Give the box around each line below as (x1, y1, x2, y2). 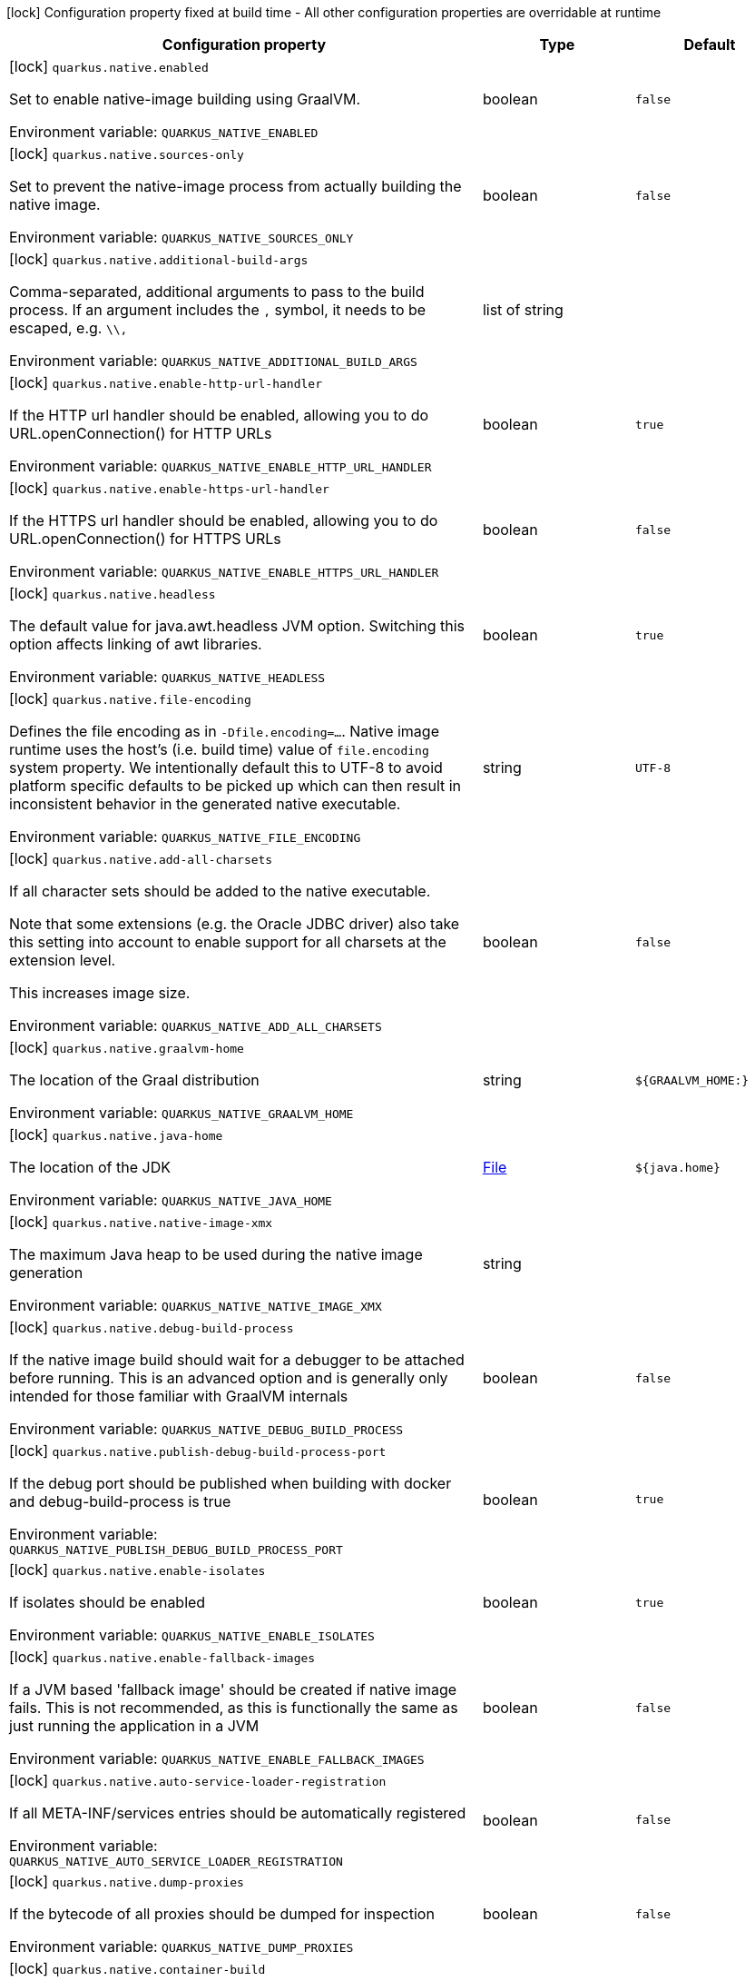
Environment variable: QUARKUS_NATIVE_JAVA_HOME (9, 1191, 332, 1209)
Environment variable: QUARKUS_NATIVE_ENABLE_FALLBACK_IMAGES (9, 1749, 425, 1768)
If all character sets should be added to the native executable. (9, 882, 431, 900)
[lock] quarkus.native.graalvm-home (9, 1038, 244, 1056)
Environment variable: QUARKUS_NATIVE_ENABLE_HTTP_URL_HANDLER (9, 457, 432, 475)
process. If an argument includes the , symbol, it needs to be (9, 301, 427, 319)
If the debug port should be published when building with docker (9, 1474, 452, 1492)
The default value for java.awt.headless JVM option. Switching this (9, 617, 466, 635)
